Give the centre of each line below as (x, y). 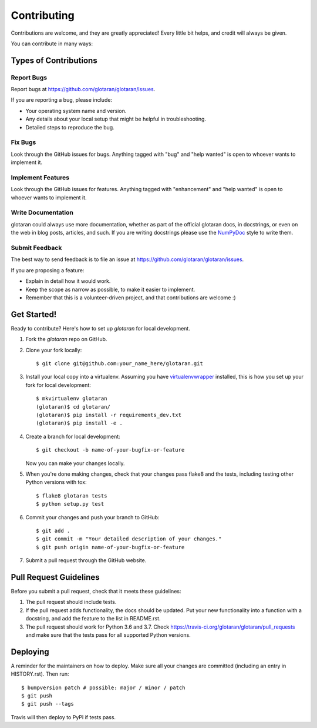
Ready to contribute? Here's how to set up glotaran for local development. (100, 328)
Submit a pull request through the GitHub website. (86, 560)
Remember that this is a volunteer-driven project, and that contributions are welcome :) (131, 298)
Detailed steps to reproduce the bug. (70, 127)
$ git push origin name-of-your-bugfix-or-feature (110, 547)
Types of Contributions (54, 60)
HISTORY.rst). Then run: (40, 674)
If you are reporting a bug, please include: (62, 100)
